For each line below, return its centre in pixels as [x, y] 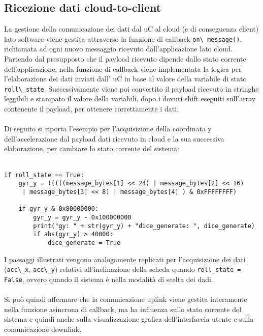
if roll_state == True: [44, 175]
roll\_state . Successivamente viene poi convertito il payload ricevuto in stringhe [131, 88]
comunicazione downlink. [43, 329]
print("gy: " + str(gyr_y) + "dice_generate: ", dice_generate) [144, 226]
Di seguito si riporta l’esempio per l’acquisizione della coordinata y [108, 129]
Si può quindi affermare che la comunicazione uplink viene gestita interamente [126, 299]
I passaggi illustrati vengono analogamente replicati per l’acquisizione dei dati [125, 259]
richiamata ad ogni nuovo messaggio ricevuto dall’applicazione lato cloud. [118, 49]
